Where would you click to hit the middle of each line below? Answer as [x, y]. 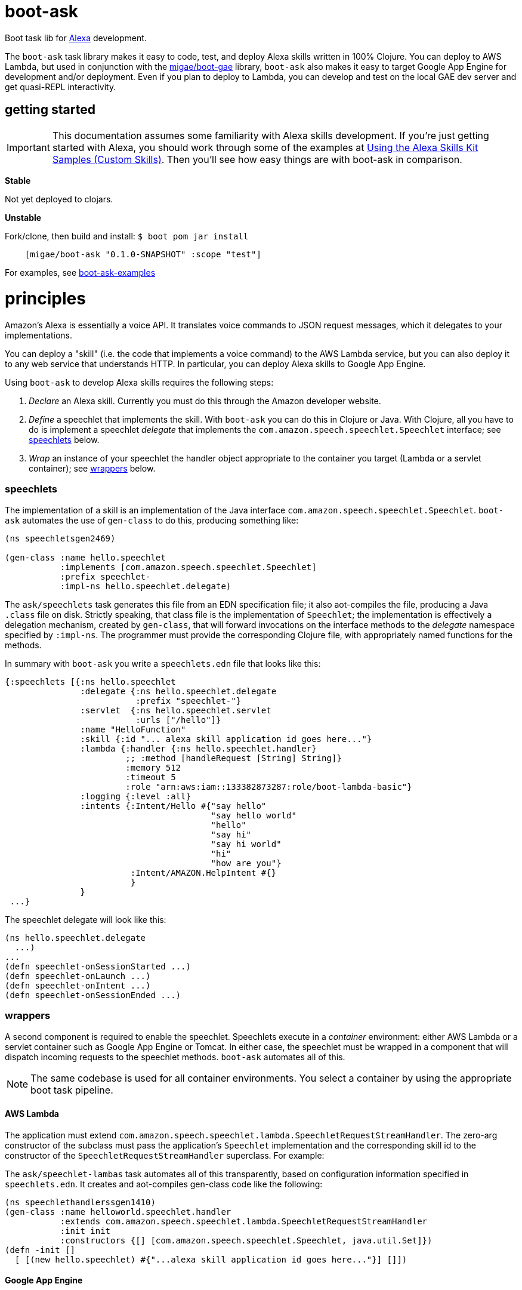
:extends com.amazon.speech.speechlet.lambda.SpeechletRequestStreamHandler [244, 1221]
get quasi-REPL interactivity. [61, 87]
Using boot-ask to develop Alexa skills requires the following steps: [139, 383]
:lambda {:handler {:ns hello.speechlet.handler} [198, 748]
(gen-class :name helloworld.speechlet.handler [118, 1212]
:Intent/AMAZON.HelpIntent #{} [203, 872]
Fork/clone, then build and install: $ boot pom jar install [127, 236]
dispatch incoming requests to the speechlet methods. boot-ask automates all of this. [175, 1057]
